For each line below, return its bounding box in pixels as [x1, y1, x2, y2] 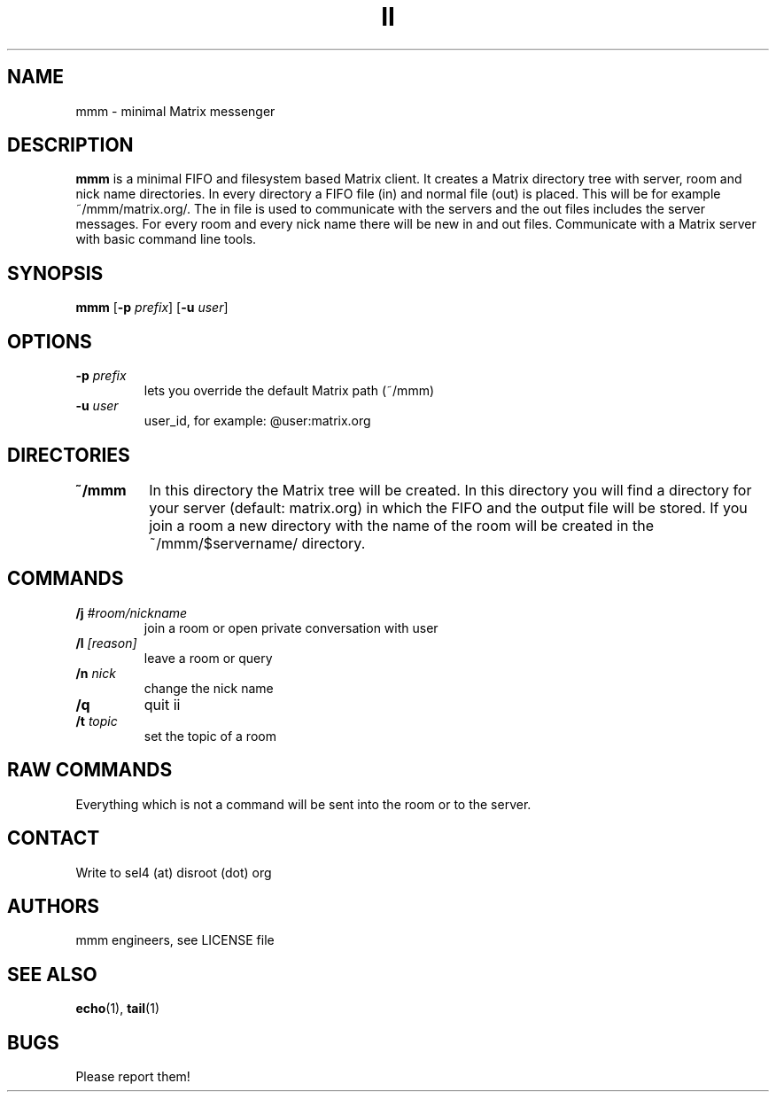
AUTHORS [7, 894, 100, 917]
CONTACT [7, 827, 100, 850]
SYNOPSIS [7, 261, 104, 284]
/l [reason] [75, 635, 137, 651]
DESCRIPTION [7, 134, 134, 157]
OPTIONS [7, 330, 92, 353]
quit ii [144, 695, 181, 713]
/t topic [75, 713, 118, 729]
